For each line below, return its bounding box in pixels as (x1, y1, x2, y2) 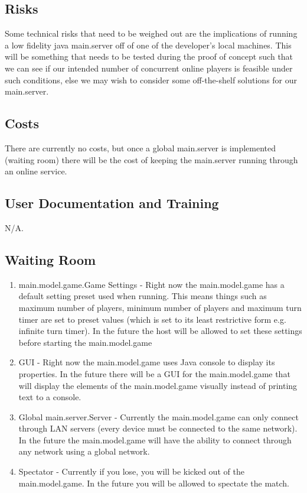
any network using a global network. (18, 445, 150, 458)
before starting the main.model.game (18, 336, 152, 348)
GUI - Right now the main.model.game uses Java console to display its (18, 356, 275, 368)
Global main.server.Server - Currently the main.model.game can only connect (18, 410, 299, 423)
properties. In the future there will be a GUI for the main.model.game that (18, 367, 290, 380)
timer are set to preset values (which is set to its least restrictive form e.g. (18, 313, 286, 325)
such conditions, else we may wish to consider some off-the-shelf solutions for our (5, 73, 298, 86)
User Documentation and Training (5, 194, 219, 212)
